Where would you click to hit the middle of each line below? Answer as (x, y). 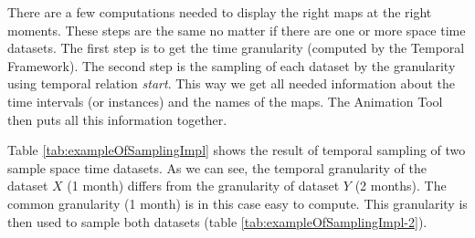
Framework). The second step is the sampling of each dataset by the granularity (232, 65)
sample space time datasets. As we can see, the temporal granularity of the (217, 167)
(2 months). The (401, 186)
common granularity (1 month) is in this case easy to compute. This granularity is (237, 203)
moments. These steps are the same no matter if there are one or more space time (237, 30)
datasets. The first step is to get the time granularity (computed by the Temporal (236, 48)
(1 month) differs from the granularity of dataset (203, 186)
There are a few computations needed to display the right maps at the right (220, 12)
